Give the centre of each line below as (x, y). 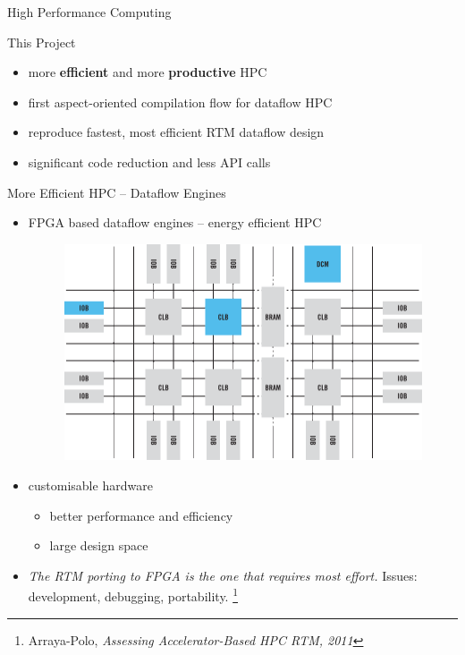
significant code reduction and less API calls (149, 162)
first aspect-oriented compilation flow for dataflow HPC (180, 102)
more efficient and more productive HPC (148, 72)
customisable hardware (90, 485)
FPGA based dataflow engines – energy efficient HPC (175, 222)
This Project (42, 42)
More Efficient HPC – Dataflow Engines (117, 192)
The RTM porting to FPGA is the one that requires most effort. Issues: (223, 575)
